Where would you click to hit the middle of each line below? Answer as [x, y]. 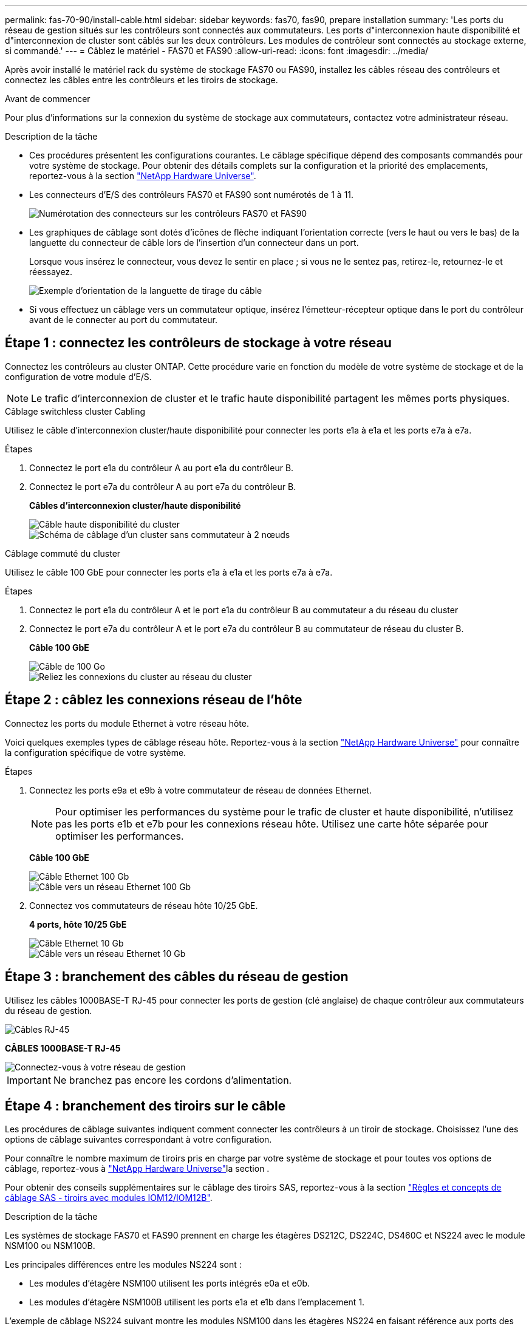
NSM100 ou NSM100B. [50, 1246]
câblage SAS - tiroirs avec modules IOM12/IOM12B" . [109, 1198]
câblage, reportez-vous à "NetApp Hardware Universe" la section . [137, 1169]
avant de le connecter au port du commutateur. [124, 320]
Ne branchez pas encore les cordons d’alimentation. [172, 1080]
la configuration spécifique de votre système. [96, 752]
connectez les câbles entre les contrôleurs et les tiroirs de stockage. [142, 80]
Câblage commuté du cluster [63, 553]
